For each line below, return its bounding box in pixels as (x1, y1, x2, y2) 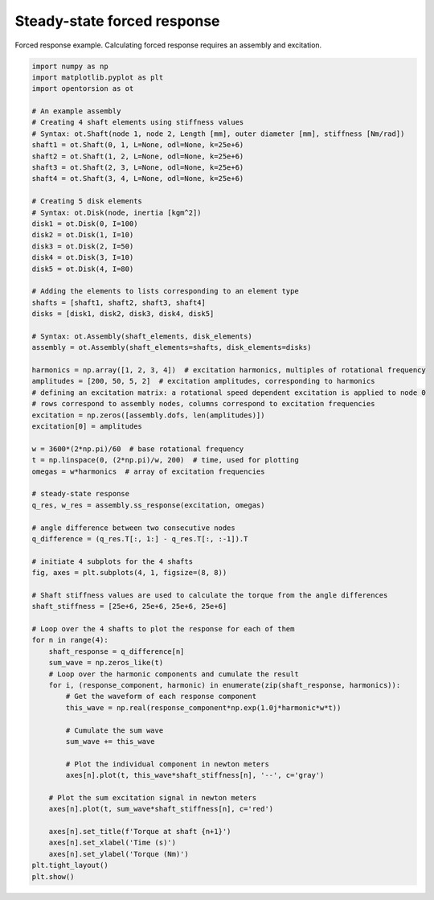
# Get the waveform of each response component (65, 692, 257, 701)
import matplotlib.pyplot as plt (31, 72, 164, 82)
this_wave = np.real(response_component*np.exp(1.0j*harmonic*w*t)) (65, 703, 342, 712)
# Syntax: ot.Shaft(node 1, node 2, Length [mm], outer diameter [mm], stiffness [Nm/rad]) (31, 129, 405, 138)
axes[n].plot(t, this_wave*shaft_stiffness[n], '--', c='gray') (65, 771, 325, 780)
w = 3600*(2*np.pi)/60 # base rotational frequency (31, 444, 244, 454)
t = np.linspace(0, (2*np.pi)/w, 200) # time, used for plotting (31, 455, 299, 465)
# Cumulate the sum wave (65, 725, 164, 735)
